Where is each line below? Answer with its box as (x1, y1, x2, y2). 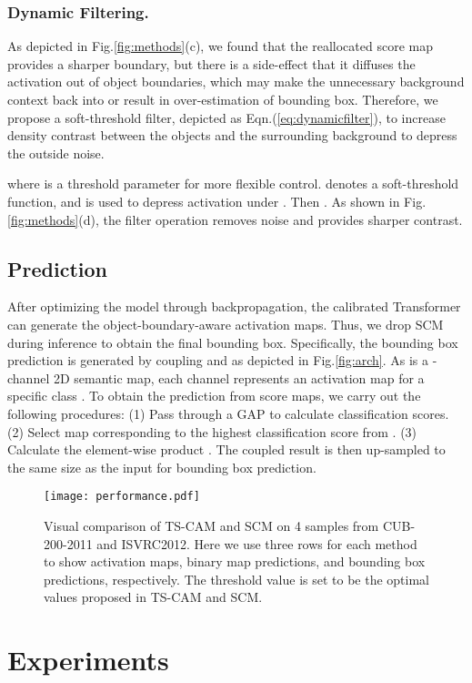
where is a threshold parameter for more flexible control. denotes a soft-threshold (7, 174, 459, 193)
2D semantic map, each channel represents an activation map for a (53, 368, 425, 387)
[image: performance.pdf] (44, 490, 200, 504)
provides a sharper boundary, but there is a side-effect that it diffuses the (7, 54, 416, 73)
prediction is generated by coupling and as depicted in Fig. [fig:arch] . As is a (7, 351, 429, 370)
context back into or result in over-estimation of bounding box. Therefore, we (7, 90, 438, 108)
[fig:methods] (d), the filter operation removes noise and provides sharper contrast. (7, 209, 463, 229)
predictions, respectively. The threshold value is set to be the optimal (44, 569, 429, 588)
